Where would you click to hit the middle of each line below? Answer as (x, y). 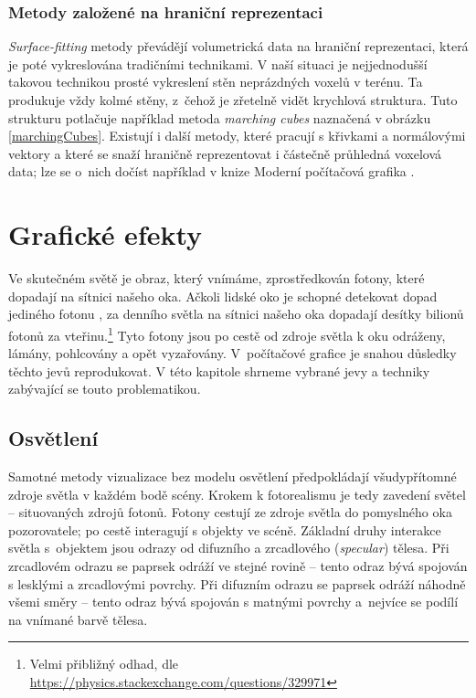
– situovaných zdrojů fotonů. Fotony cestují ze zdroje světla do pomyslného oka (230, 512)
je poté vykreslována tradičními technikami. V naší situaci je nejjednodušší (218, 63)
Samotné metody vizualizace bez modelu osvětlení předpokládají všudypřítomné (233, 476)
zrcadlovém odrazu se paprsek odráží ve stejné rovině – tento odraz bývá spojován (238, 566)
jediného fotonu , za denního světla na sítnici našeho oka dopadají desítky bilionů (236, 314)
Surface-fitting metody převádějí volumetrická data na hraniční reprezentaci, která (238, 46)
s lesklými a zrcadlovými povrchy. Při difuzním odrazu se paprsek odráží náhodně (237, 583)
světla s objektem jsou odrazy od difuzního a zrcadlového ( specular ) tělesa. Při (229, 548)
